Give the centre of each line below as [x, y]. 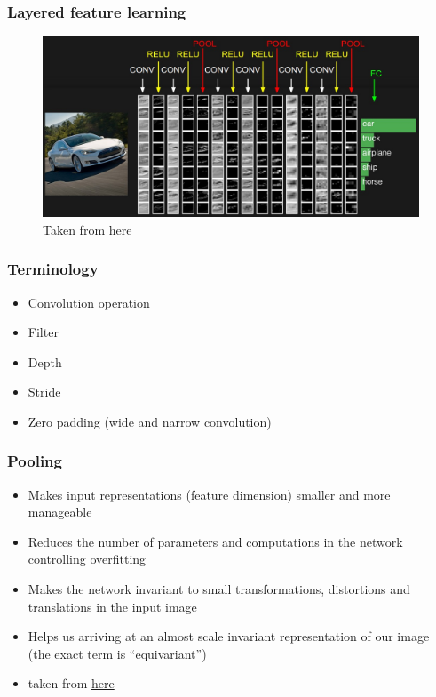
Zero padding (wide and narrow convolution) [150, 421]
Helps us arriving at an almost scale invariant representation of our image [229, 636]
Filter [43, 332]
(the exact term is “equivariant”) [117, 653]
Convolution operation [89, 302]
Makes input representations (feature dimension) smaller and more [209, 494]
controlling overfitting [87, 559]
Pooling [35, 461]
